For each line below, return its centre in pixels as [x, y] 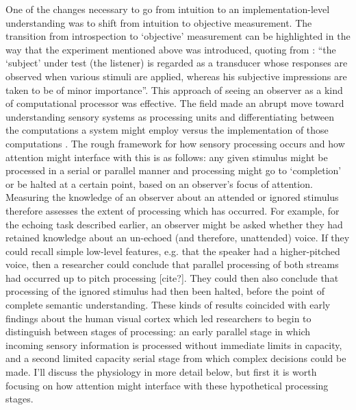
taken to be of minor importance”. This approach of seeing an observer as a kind [174, 89]
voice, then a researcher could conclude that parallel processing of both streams [172, 264]
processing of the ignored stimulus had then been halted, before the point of [165, 291]
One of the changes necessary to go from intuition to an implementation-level [168, 9]
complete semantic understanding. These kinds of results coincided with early [168, 305]
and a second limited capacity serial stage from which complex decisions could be [176, 358]
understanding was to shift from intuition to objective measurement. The [159, 22]
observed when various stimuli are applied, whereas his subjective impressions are [176, 76]
